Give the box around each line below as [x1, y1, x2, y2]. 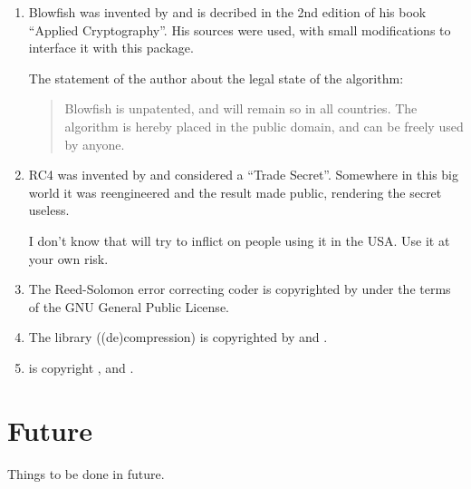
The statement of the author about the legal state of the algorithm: [28, 68, 404, 87]
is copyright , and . [28, 357, 134, 377]
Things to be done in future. [7, 464, 165, 483]
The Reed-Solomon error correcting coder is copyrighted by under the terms [28, 279, 451, 298]
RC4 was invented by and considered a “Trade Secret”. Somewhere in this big [28, 165, 459, 184]
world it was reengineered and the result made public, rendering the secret [28, 182, 442, 201]
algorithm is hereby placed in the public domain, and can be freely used [64, 116, 464, 135]
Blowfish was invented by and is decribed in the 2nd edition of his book [28, 3, 427, 21]
